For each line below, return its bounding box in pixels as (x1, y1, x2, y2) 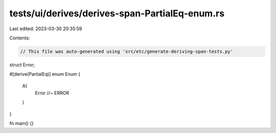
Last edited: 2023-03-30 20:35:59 (9, 26, 82, 32)
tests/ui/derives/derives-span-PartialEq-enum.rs (9, 8, 225, 19)
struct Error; (9, 61, 35, 68)
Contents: (9, 35, 30, 41)
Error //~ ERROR (35, 90, 69, 96)
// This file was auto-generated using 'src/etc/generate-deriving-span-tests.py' (20, 49, 234, 54)
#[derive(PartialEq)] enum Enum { (9, 71, 80, 77)
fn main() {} (9, 120, 34, 126)
